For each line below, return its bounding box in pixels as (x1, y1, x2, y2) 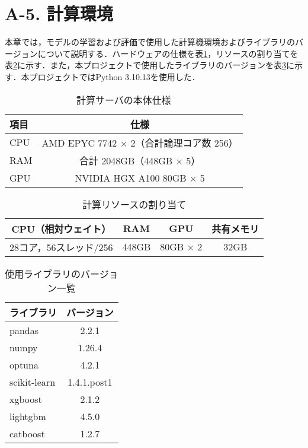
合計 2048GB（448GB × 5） (79, 153, 201, 167)
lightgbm (9, 409, 46, 423)
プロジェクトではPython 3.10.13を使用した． (29, 70, 200, 82)
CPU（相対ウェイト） (11, 221, 111, 236)
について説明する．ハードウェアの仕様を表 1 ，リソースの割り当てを (37, 47, 299, 59)
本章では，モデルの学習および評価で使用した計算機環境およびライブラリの (5, 36, 295, 48)
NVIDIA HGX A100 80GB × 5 (75, 170, 205, 185)
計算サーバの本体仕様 (76, 93, 171, 107)
